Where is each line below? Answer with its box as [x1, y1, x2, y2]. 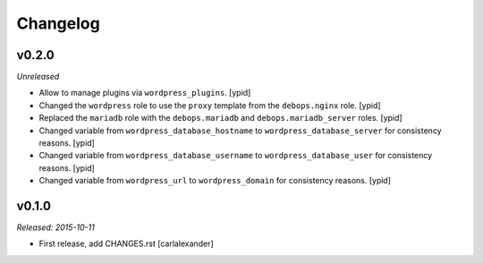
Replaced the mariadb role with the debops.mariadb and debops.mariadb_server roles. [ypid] [38, 113, 402, 123]
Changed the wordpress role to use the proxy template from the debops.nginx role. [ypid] [38, 99, 381, 111]
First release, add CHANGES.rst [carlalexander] [38, 238, 214, 250]
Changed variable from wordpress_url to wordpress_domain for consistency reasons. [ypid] [38, 175, 392, 186]
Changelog [16, 13, 100, 33]
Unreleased [16, 72, 60, 82]
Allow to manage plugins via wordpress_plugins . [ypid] [38, 88, 251, 98]
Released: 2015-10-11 [16, 222, 96, 233]
